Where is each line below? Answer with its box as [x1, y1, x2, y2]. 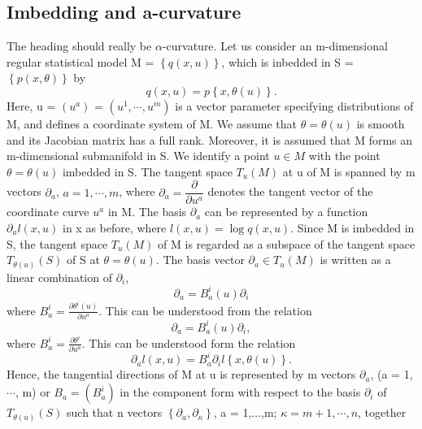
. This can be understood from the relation [98, 301, 312, 318]
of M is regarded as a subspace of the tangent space [158, 235, 415, 252]
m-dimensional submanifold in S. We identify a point [7, 147, 270, 164]
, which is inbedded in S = [221, 53, 354, 70]
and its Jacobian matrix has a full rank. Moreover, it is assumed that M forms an [7, 131, 413, 148]
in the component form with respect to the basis [120, 383, 361, 401]
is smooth [356, 115, 405, 132]
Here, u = [7, 97, 56, 114]
